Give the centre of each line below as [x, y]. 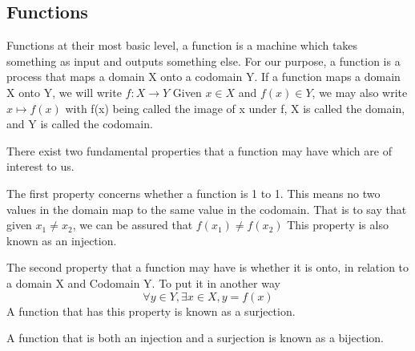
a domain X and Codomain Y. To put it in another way [143, 282]
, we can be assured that [133, 225]
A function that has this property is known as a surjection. [151, 311]
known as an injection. [62, 240]
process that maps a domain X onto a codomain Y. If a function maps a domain [203, 77]
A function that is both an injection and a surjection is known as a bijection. [195, 338]
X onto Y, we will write [64, 92]
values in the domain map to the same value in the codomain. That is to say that [207, 209]
